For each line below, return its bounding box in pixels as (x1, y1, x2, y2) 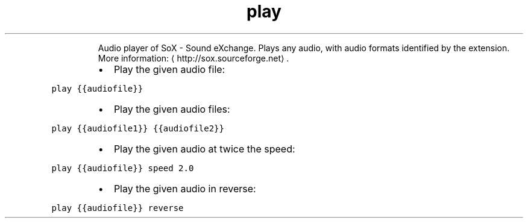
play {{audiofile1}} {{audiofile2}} (51, 123, 224, 133)
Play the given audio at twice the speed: (113, 142, 295, 155)
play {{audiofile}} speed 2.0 (51, 163, 194, 173)
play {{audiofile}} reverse (51, 203, 184, 213)
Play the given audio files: (113, 102, 230, 115)
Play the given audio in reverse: (113, 182, 256, 195)
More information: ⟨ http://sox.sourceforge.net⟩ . (98, 52, 289, 63)
